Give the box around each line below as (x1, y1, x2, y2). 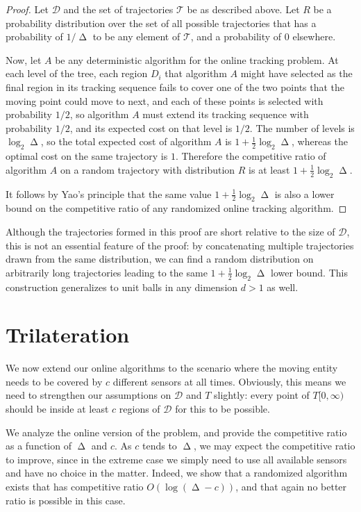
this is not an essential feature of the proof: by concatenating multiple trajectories (6, 238, 354, 252)
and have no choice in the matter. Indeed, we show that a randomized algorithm (6, 465, 348, 480)
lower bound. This (270, 265, 348, 279)
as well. (267, 279, 299, 294)
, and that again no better (235, 479, 347, 493)
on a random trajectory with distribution (60, 162, 235, 176)
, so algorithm (69, 107, 129, 122)
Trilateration (6, 320, 130, 349)
